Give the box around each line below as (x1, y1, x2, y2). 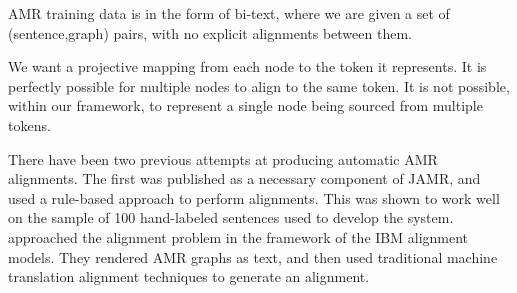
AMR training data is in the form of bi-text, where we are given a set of (8, 3, 450, 23)
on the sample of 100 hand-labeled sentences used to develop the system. (8, 207, 454, 228)
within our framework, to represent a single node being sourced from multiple (8, 95, 483, 116)
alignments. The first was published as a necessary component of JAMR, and (8, 168, 481, 189)
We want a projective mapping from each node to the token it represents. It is (8, 56, 487, 77)
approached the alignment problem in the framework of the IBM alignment (8, 226, 469, 247)
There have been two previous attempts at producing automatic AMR (8, 148, 438, 169)
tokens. (8, 114, 51, 135)
